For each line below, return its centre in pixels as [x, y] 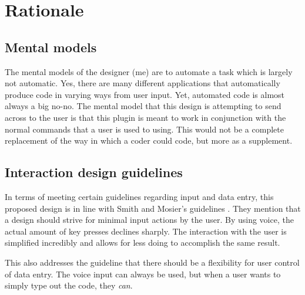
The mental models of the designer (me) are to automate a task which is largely [149, 71]
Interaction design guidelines [94, 172]
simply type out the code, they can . [69, 285]
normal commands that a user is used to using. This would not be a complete [144, 129]
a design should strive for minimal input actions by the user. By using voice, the [149, 220]
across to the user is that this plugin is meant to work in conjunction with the [145, 117]
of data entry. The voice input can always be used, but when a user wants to [143, 274]
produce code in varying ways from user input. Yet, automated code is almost [145, 94]
